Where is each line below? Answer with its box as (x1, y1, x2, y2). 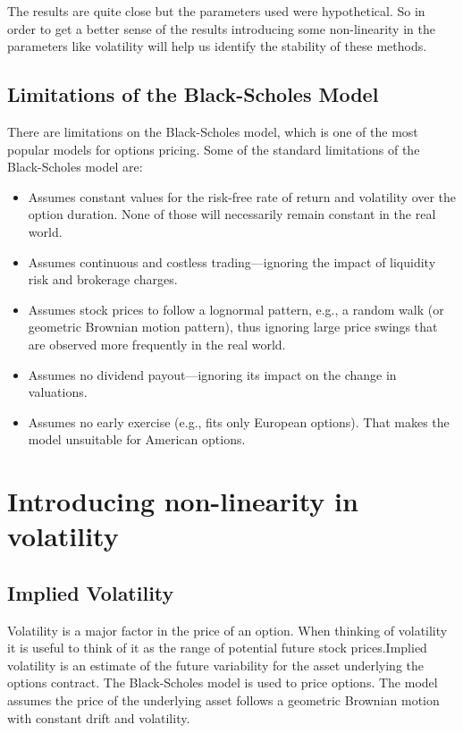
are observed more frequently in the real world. (28, 334, 286, 353)
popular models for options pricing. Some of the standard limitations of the (7, 139, 420, 158)
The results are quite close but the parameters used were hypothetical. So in (7, 2, 425, 20)
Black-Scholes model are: (7, 157, 143, 176)
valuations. (28, 383, 88, 401)
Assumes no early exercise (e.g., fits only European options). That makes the (28, 412, 450, 431)
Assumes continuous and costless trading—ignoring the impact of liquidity (28, 252, 436, 271)
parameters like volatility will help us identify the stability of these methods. (7, 37, 427, 55)
